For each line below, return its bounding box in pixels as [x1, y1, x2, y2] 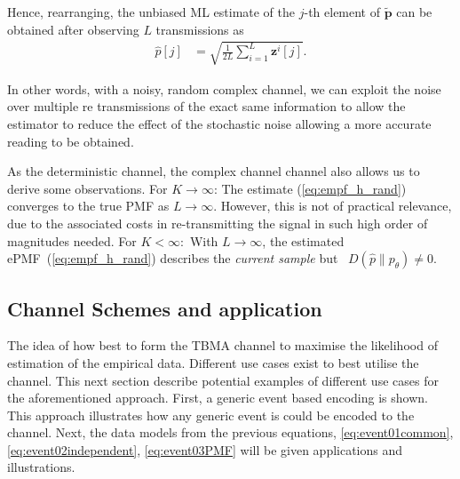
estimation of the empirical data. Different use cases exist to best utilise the [7, 353, 419, 371]
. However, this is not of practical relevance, [213, 196, 452, 215]
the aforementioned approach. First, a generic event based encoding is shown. [7, 388, 428, 407]
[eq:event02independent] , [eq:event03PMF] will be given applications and [7, 440, 403, 459]
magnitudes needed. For [7, 231, 137, 250]
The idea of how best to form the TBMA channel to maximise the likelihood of [7, 336, 438, 355]
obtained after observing [7, 20, 139, 38]
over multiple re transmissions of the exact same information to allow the [7, 97, 406, 116]
